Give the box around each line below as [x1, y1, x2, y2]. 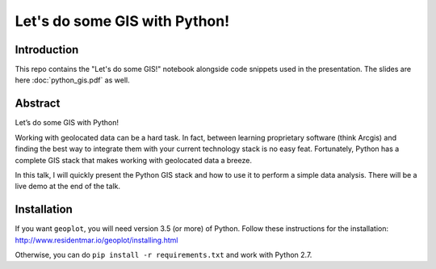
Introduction [15, 43, 79, 57]
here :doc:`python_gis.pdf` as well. [15, 75, 130, 85]
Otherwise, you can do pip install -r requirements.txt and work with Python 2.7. [15, 250, 312, 259]
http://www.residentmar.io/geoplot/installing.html [15, 235, 178, 245]
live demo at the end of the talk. [15, 182, 121, 191]
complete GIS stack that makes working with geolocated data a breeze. [15, 155, 252, 165]
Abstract [15, 97, 61, 111]
